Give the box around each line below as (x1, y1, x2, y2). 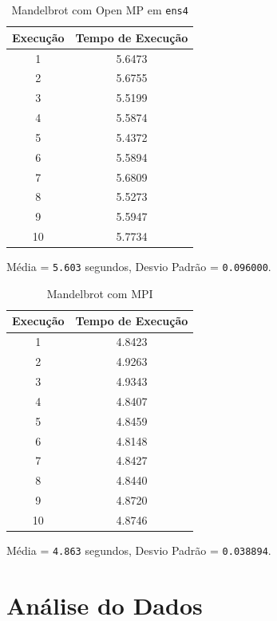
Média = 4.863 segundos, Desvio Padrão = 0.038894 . (6, 541, 271, 558)
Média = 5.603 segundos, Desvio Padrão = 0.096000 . (6, 258, 271, 275)
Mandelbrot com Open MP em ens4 (11, 2, 188, 18)
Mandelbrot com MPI (46, 285, 153, 301)
